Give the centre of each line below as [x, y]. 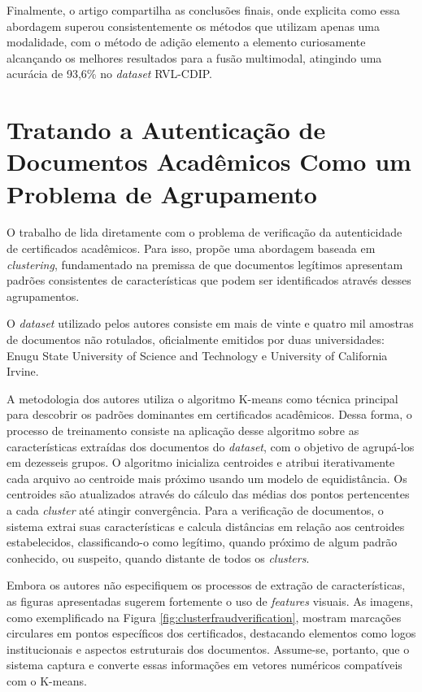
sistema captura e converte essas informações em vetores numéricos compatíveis [204, 665]
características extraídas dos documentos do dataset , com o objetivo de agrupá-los [211, 446]
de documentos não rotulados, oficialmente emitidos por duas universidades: [196, 339]
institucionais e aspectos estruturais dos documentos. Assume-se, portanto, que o [208, 648]
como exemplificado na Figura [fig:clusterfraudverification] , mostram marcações [204, 617]
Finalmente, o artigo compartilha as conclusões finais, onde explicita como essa [203, 10]
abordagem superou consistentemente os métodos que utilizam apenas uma [194, 26]
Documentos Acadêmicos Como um [209, 161]
